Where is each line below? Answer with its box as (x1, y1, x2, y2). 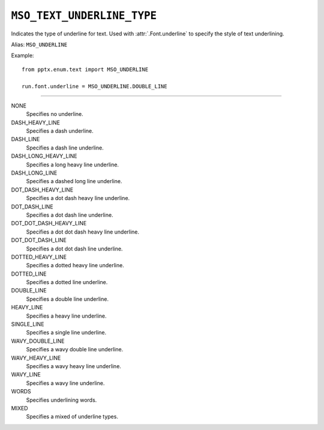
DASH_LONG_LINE (11, 169, 58, 177)
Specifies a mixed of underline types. (26, 413, 118, 420)
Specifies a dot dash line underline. (26, 211, 113, 219)
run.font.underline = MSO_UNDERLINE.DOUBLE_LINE (22, 83, 167, 89)
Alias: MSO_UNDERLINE (11, 41, 68, 48)
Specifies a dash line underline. (26, 144, 104, 151)
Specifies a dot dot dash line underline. (26, 245, 123, 252)
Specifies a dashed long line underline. (26, 178, 122, 185)
